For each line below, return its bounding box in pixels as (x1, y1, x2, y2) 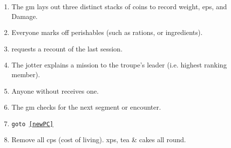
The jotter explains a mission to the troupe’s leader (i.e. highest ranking (11, 60, 227, 70)
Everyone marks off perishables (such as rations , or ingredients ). (11, 27, 203, 37)
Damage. (11, 11, 38, 21)
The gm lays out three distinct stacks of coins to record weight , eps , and (11, 1, 227, 11)
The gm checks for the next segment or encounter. (11, 102, 161, 112)
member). (11, 69, 40, 79)
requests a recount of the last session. (11, 43, 123, 53)
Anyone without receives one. (11, 85, 99, 96)
